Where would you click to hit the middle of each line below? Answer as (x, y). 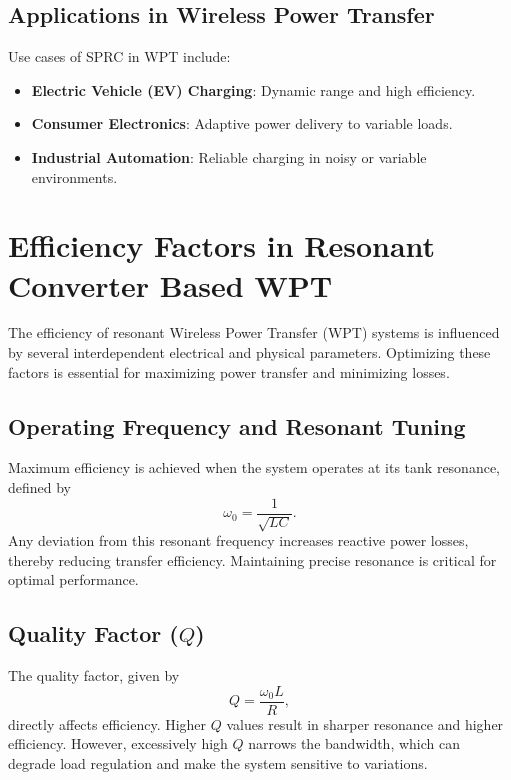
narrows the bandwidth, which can (354, 743)
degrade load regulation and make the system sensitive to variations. (218, 762)
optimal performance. (73, 579)
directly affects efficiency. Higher (107, 723)
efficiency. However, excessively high (118, 743)
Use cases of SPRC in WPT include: (119, 56)
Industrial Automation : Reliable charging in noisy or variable (229, 156)
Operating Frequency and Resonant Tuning (237, 425)
